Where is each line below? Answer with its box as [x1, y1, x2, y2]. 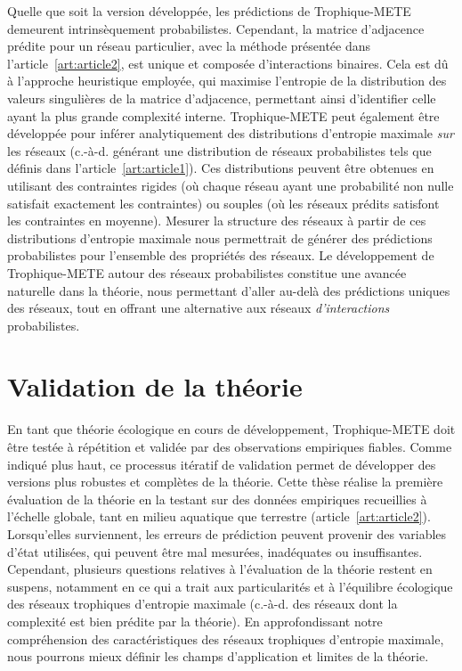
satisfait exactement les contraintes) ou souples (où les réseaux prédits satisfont [7, 193, 440, 212]
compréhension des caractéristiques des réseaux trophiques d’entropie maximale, [7, 629, 444, 648]
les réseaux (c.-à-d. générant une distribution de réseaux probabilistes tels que [7, 141, 432, 160]
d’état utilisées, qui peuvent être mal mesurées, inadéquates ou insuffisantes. [7, 542, 423, 561]
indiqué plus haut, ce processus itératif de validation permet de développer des [7, 454, 436, 473]
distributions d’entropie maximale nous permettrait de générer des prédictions [7, 228, 433, 247]
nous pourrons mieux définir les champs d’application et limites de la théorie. [7, 647, 429, 666]
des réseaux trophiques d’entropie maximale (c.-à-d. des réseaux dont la [7, 594, 398, 613]
